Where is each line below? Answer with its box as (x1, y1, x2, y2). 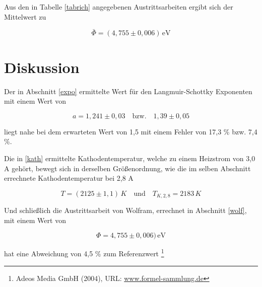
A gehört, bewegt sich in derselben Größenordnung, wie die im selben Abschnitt (4, 163, 251, 173)
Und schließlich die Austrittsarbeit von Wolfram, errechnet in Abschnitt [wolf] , (4, 205, 247, 216)
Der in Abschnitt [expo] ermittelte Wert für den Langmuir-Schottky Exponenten (4, 86, 252, 96)
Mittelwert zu (4, 11, 46, 22)
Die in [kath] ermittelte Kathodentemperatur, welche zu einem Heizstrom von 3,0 (4, 153, 255, 163)
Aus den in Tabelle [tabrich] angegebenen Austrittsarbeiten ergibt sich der (4, 2, 233, 12)
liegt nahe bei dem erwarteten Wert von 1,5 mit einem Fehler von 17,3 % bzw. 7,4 (4, 126, 257, 136)
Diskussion (4, 56, 80, 77)
